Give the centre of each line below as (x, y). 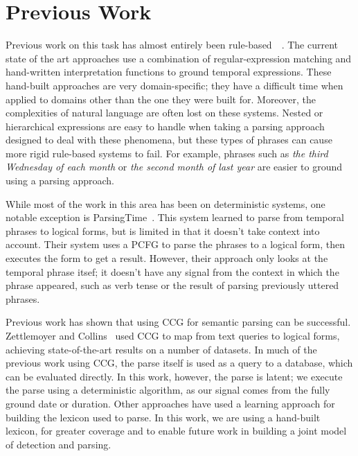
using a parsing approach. (60, 181)
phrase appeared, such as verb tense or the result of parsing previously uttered (172, 285)
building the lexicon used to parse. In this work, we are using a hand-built (163, 417)
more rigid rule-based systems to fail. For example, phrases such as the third (167, 153)
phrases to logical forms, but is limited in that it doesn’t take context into (163, 230)
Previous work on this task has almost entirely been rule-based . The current (172, 45)
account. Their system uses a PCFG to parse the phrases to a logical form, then (175, 244)
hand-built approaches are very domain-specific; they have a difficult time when (174, 85)
